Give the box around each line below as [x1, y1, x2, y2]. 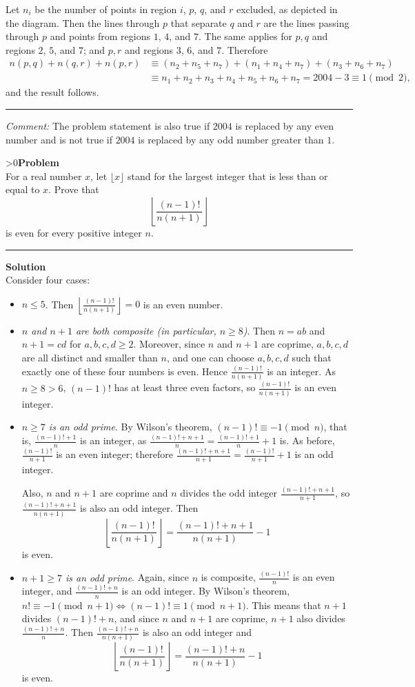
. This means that [245, 597, 321, 612]
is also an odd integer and [142, 625, 252, 639]
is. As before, [279, 433, 335, 448]
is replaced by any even [235, 119, 334, 133]
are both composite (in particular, [75, 323, 216, 337]
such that [292, 350, 332, 364]
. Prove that [48, 182, 99, 197]
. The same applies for [199, 29, 292, 43]
